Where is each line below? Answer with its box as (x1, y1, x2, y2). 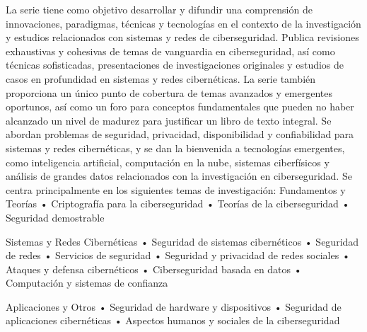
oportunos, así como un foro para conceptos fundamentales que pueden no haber (6, 99, 354, 114)
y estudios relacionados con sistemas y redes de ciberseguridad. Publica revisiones (6, 30, 359, 45)
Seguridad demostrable (6, 210, 105, 224)
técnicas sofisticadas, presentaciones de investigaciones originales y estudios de (6, 57, 344, 72)
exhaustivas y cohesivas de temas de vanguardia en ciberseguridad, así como (6, 43, 335, 58)
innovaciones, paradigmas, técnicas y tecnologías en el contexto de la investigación (6, 16, 361, 30)
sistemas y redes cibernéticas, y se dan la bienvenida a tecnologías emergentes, (6, 140, 345, 155)
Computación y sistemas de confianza (6, 275, 168, 290)
